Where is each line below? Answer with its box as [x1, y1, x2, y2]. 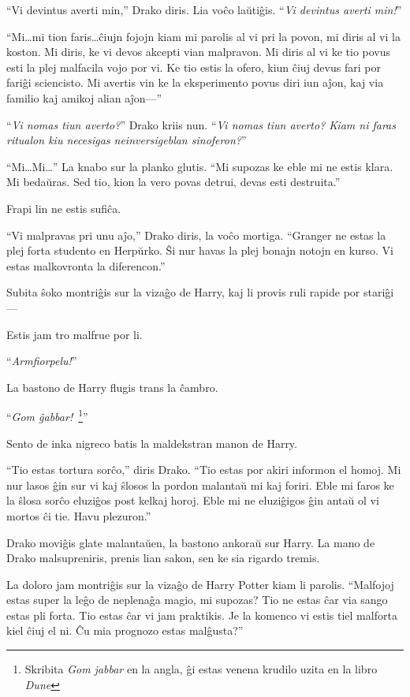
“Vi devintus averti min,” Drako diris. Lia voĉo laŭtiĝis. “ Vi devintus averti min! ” [6, 2, 402, 17]
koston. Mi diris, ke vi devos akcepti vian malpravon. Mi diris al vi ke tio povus [6, 43, 391, 60]
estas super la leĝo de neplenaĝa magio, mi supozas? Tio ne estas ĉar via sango [6, 591, 388, 608]
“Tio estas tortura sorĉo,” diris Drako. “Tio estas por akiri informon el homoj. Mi [6, 461, 401, 478]
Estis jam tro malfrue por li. [6, 326, 143, 342]
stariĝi [363, 284, 394, 300]
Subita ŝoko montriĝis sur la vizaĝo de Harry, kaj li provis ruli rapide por [6, 284, 360, 300]
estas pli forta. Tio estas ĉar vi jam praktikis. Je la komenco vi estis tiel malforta [6, 606, 397, 623]
